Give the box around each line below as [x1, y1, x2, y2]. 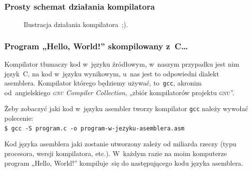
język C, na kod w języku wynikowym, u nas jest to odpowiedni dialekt [4, 68, 219, 78]
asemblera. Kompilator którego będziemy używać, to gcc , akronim [4, 78, 202, 88]
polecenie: [4, 113, 33, 123]
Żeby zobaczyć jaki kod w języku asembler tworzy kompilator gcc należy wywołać [4, 103, 248, 114]
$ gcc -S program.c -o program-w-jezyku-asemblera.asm [4, 125, 185, 132]
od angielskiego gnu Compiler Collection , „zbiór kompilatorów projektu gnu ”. [4, 87, 235, 97]
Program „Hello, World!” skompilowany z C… [4, 40, 188, 52]
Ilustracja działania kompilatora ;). [24, 19, 128, 29]
